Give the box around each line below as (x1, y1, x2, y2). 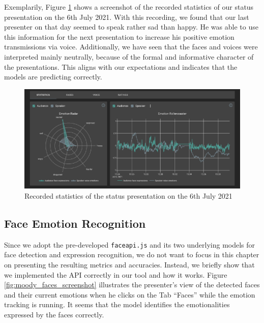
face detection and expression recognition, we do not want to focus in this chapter (4, 249, 259, 260)
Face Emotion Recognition (4, 215, 146, 231)
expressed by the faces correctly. (4, 309, 104, 319)
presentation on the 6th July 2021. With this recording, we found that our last (4, 11, 249, 22)
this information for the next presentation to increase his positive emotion (4, 31, 234, 42)
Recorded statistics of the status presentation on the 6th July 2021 (24, 190, 232, 201)
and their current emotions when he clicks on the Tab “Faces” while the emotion (4, 289, 255, 300)
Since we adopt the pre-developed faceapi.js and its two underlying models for (4, 239, 255, 250)
